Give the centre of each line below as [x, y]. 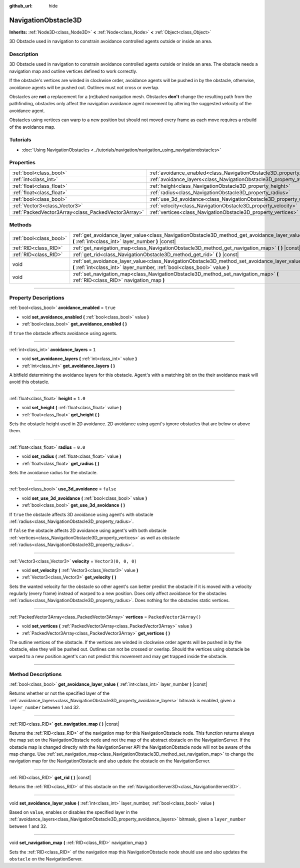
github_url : [21, 6]
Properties [22, 163]
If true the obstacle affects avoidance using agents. [63, 333]
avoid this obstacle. [29, 382]
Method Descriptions [35, 674]
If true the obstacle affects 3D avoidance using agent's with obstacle [81, 514]
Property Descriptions [37, 298]
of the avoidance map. [32, 127]
